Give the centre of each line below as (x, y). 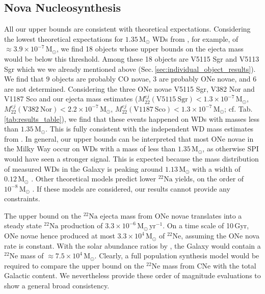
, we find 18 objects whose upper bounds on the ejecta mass (150, 49)
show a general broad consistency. (57, 286)
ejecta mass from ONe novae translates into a (171, 215)
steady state (23, 225)
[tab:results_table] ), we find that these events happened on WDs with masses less (132, 118)
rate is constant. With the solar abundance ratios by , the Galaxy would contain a (132, 245)
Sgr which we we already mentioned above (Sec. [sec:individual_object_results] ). (130, 69)
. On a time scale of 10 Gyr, (206, 225)
